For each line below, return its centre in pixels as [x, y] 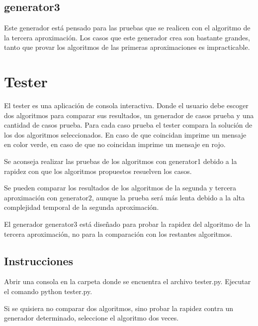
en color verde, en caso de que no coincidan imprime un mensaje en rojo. [115, 144]
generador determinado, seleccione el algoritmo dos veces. [91, 318]
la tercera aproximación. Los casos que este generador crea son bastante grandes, [127, 37]
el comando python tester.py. [48, 291]
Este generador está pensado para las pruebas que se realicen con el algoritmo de [127, 28]
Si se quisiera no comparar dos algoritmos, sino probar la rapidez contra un [119, 308]
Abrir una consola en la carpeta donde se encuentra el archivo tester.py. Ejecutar [128, 281]
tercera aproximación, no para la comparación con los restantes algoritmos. [118, 234]
